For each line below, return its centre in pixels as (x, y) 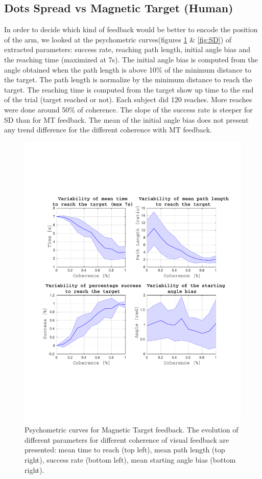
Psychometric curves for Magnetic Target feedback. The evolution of (132, 430)
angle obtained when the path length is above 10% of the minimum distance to (128, 69)
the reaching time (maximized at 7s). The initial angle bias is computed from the (131, 59)
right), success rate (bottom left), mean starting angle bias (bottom (130, 460)
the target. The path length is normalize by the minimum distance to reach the (128, 79)
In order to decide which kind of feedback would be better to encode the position (131, 29)
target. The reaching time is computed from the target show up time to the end (129, 89)
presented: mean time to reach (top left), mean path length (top (125, 450)
